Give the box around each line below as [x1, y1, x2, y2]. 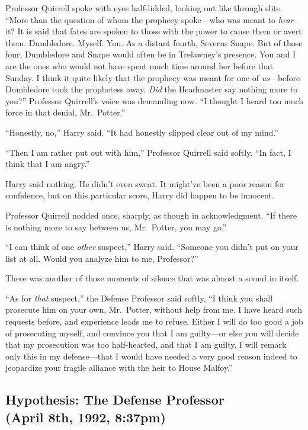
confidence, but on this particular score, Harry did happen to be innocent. [5, 189, 274, 201]
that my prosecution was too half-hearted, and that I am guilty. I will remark [5, 338, 287, 351]
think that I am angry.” [5, 158, 90, 170]
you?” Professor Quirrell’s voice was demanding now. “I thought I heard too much [5, 94, 304, 107]
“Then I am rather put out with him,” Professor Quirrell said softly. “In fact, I [5, 146, 291, 158]
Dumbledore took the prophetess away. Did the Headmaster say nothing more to [5, 83, 298, 95]
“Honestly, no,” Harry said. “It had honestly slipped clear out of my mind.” [5, 126, 278, 138]
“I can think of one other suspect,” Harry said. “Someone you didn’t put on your [5, 240, 299, 253]
